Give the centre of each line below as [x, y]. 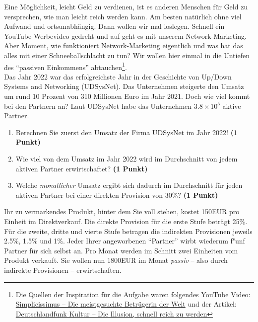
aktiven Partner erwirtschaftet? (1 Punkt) [82, 168]
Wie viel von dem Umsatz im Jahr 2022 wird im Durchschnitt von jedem [127, 158]
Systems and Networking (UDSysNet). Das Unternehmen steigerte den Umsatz [124, 86]
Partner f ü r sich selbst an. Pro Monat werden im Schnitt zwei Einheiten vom [121, 250]
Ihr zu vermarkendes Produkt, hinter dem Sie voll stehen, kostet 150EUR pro [122, 211]
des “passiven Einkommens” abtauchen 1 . [65, 66]
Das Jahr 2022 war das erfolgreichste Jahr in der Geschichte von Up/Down [118, 76]
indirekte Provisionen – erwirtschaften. [63, 270]
